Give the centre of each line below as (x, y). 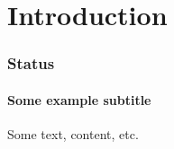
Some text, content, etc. (73, 134)
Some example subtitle (79, 99)
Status (31, 63)
